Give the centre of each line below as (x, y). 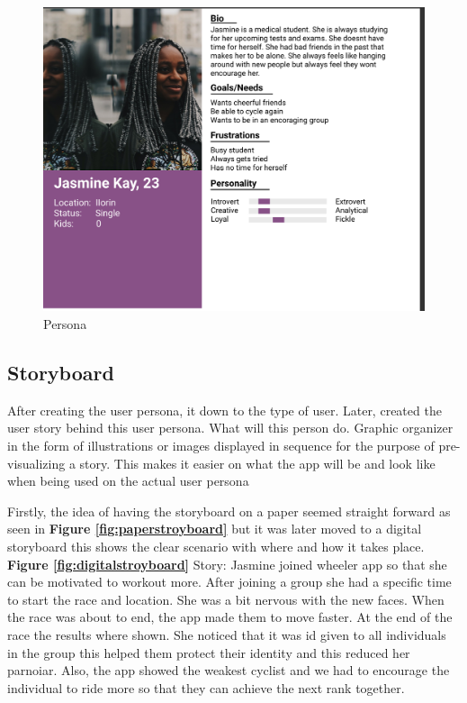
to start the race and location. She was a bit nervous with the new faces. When (226, 599)
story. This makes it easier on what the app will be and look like (257, 463)
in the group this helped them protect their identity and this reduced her (209, 652)
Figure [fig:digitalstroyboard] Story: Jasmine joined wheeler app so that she (227, 564)
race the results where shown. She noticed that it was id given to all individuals (227, 634)
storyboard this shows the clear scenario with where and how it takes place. (216, 546)
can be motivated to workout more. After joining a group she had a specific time (229, 582)
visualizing (36, 463)
